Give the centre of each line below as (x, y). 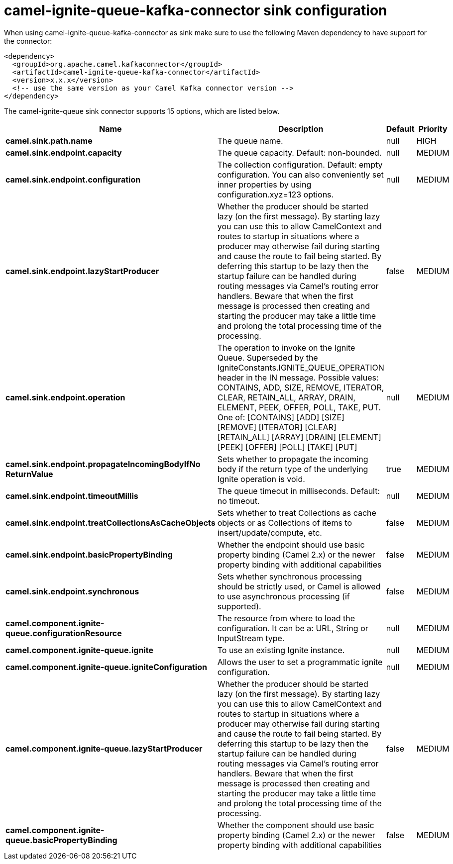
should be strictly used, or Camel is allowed (299, 586)
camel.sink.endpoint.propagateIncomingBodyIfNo (103, 464)
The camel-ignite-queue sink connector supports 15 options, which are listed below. (142, 111)
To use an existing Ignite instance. (281, 650)
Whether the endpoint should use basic (291, 544)
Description (301, 129)
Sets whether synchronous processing (289, 576)
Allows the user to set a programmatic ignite (300, 662)
